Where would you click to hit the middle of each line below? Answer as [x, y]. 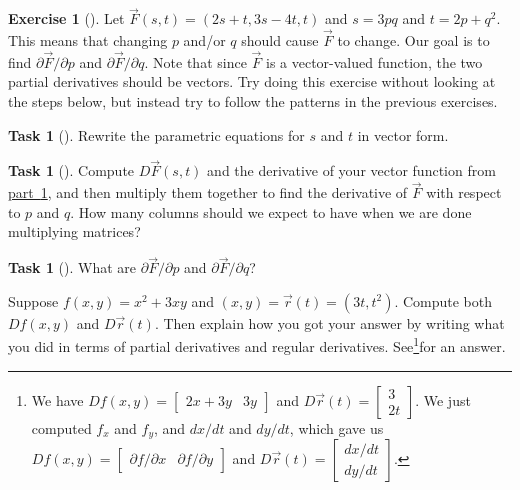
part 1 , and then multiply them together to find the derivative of [208, 192]
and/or [204, 40]
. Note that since [195, 61]
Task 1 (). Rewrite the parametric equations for [156, 134]
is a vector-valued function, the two [374, 61]
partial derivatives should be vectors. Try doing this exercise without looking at [252, 81]
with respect [464, 192]
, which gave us [336, 427]
